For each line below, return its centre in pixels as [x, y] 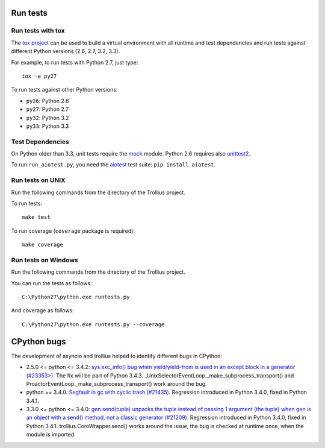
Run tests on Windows [45, 260]
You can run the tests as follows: [51, 283]
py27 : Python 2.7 [48, 109]
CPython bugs [39, 342]
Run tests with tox [38, 31]
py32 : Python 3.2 [48, 118]
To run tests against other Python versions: [64, 90]
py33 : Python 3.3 [48, 126]
